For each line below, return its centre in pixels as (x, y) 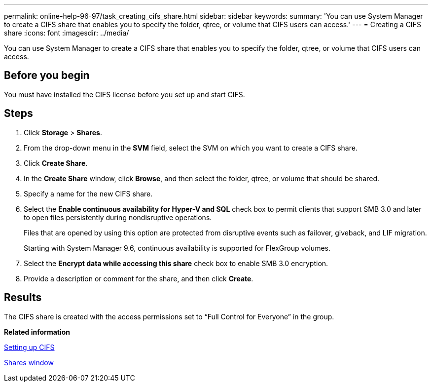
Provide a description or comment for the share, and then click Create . (139, 278)
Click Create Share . (56, 163)
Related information (37, 332)
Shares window (29, 362)
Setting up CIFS (29, 347)
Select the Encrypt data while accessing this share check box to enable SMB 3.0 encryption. (176, 263)
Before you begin (47, 76)
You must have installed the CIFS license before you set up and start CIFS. (125, 94)
